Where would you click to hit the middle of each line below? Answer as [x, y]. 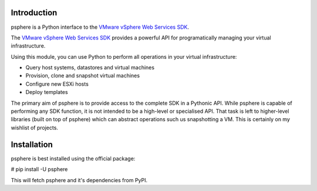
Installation [32, 144]
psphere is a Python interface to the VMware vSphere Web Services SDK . [100, 27]
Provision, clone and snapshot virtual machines [83, 76]
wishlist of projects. [35, 128]
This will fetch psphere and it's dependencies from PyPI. [79, 180]
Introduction [34, 13]
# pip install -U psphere [39, 169]
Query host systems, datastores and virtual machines [90, 68]
